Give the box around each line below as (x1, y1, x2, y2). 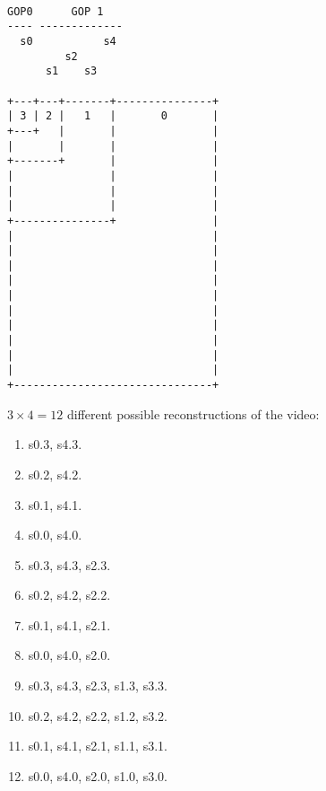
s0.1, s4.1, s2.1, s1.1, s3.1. (28, 736, 167, 755)
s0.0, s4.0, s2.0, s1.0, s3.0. (28, 766, 167, 785)
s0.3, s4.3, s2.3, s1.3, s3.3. (28, 676, 167, 695)
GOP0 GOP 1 (7, 4, 104, 18)
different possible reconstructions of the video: (66, 404, 320, 423)
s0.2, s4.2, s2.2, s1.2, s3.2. (28, 706, 167, 725)
